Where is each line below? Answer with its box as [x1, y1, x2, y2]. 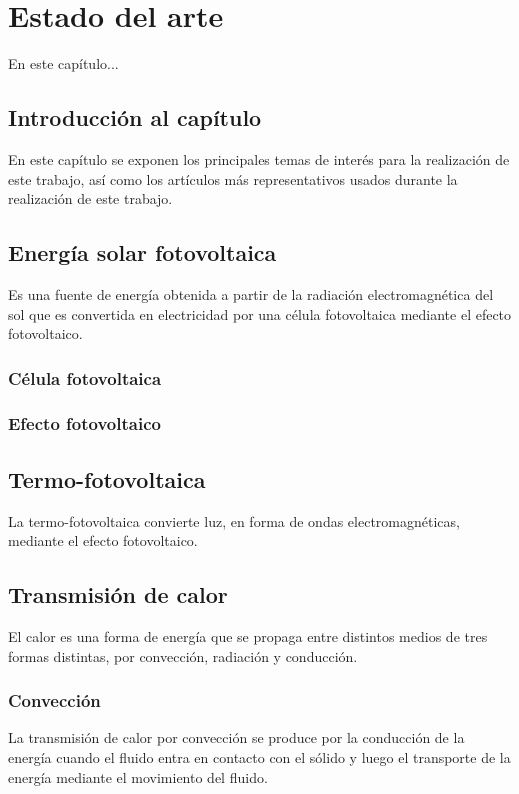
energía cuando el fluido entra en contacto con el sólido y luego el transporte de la [8, 746, 511, 767]
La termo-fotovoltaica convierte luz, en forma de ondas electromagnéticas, [8, 510, 460, 531]
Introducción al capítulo [8, 102, 262, 133]
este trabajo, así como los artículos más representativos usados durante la [8, 168, 458, 189]
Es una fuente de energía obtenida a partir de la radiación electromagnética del [8, 283, 494, 304]
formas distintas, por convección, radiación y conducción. [8, 645, 358, 666]
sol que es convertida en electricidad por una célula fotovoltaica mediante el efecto [8, 303, 512, 324]
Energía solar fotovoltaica [8, 237, 277, 268]
